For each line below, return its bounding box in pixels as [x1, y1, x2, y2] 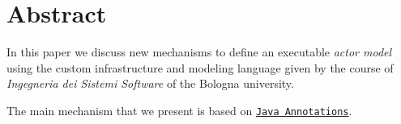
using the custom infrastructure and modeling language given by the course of [6, 59, 394, 76]
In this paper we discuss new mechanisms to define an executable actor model [6, 43, 392, 60]
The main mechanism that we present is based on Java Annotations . [6, 101, 352, 118]
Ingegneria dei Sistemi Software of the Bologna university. [6, 75, 294, 92]
